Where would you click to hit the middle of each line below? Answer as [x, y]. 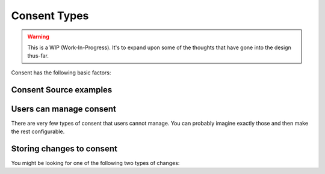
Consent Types [50, 16]
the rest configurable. [38, 131]
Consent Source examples [62, 90]
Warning [38, 37]
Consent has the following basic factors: [61, 73]
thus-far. [38, 56]
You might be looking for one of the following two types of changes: [95, 163]
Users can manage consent [64, 109]
